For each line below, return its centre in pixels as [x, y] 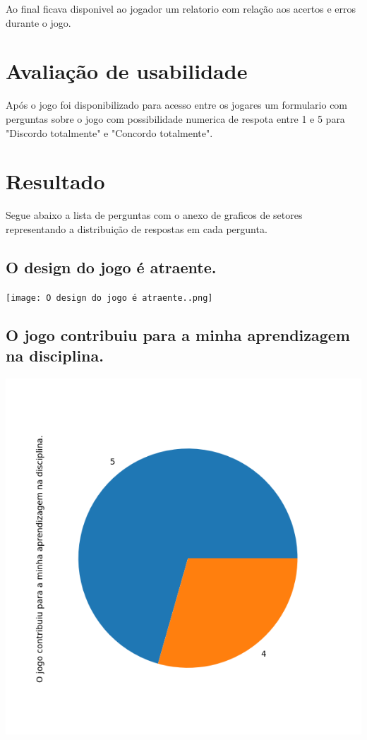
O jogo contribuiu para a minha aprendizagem [178, 334]
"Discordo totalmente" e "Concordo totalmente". [109, 132]
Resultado [55, 181]
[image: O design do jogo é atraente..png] [109, 298]
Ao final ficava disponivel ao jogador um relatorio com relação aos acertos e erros [181, 8]
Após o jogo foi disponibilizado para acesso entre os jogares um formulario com [177, 105]
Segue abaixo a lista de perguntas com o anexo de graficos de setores [154, 215]
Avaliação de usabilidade [127, 71]
